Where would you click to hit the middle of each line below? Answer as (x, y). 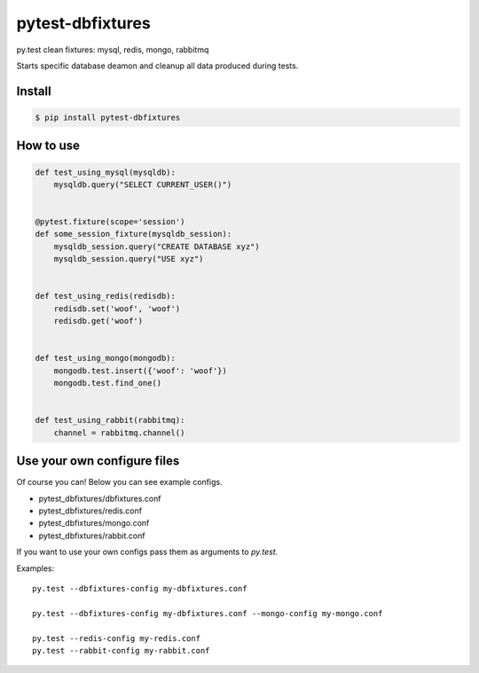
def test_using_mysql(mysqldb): (106, 172)
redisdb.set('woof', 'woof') (117, 309)
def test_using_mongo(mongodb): (106, 358)
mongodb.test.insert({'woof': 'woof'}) (141, 371)
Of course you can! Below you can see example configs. (119, 482)
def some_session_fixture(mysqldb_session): (133, 234)
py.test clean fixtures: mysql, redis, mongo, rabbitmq (113, 50)
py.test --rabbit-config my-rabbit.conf (121, 650)
